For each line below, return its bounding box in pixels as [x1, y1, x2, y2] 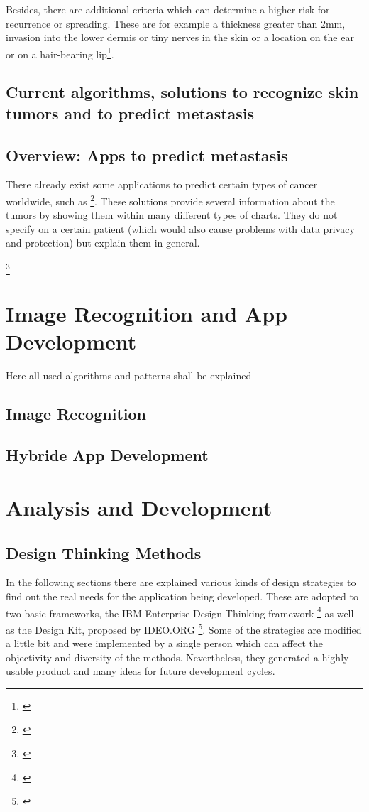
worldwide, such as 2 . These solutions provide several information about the [6, 192, 335, 208]
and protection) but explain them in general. [6, 235, 200, 250]
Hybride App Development [6, 444, 209, 466]
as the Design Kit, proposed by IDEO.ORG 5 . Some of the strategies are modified [6, 619, 362, 637]
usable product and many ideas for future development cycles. [6, 664, 275, 678]
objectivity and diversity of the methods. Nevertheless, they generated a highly [6, 649, 349, 664]
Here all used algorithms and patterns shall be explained [6, 367, 252, 382]
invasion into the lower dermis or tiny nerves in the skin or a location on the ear [6, 30, 354, 45]
